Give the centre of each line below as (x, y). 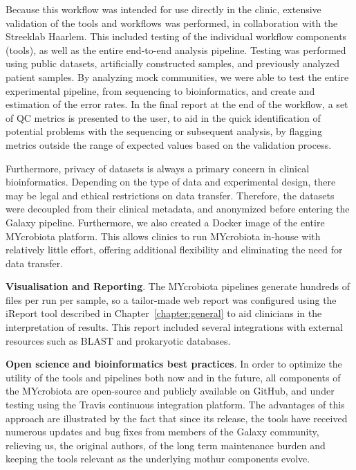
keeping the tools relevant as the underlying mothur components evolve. (158, 459)
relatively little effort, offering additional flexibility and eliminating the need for (174, 250)
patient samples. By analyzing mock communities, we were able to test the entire (177, 76)
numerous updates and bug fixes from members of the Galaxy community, (162, 432)
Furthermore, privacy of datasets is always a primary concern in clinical (158, 168)
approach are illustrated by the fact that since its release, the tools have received (177, 418)
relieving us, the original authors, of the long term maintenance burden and (166, 445)
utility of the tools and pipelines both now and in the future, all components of (173, 377)
